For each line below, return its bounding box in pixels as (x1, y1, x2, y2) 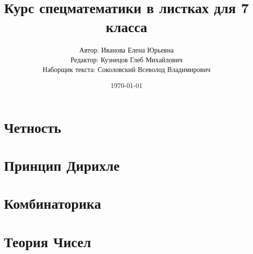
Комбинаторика (4, 193, 101, 213)
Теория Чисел (4, 231, 91, 251)
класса (106, 17, 147, 36)
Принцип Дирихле (4, 155, 120, 175)
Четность (4, 117, 61, 137)
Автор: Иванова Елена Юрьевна (79, 45, 174, 55)
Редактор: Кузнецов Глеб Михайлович (71, 54, 182, 64)
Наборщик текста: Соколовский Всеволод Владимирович (42, 64, 211, 74)
